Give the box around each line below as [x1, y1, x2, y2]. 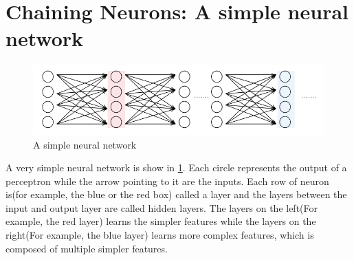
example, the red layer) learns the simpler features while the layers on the [5, 214, 316, 228]
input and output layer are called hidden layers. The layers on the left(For [5, 200, 318, 215]
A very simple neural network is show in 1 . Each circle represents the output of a [5, 160, 347, 175]
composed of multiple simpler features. [5, 241, 168, 255]
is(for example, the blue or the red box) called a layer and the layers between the [5, 187, 347, 202]
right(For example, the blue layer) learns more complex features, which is [5, 228, 314, 242]
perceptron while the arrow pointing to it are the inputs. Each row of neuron [5, 173, 329, 188]
